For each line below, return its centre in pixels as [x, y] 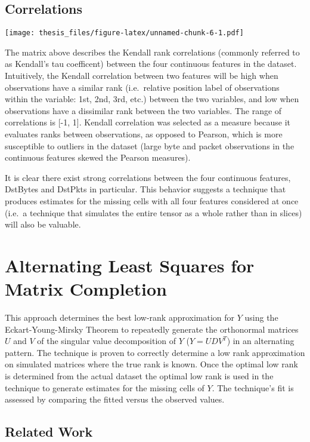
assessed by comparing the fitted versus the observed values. [115, 399]
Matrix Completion [86, 289]
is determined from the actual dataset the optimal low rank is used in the [139, 376]
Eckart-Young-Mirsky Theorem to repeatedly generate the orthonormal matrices [152, 329]
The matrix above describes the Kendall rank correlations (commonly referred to [152, 52]
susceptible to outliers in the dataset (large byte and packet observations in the [150, 145]
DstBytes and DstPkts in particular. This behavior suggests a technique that [145, 189]
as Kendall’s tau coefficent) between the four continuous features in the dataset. [151, 64]
